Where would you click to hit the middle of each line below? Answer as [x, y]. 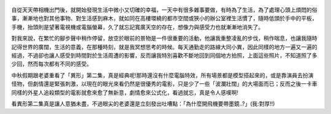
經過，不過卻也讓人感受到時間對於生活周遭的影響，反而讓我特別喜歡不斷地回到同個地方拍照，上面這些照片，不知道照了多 [164, 55]
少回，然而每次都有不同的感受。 [51, 64]
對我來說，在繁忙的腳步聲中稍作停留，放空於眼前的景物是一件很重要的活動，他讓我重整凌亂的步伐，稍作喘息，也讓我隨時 [164, 38]
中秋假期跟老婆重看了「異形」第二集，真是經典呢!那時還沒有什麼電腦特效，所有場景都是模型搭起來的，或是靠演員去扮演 [162, 75]
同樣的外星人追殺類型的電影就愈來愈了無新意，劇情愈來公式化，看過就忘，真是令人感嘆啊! [125, 93]
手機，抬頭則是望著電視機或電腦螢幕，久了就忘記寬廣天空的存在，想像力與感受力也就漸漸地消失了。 [137, 27]
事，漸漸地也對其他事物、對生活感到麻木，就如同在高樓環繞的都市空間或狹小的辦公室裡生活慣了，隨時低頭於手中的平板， [164, 18]
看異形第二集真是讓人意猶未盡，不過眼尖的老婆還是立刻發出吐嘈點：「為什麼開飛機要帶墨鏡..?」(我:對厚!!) [143, 104]
